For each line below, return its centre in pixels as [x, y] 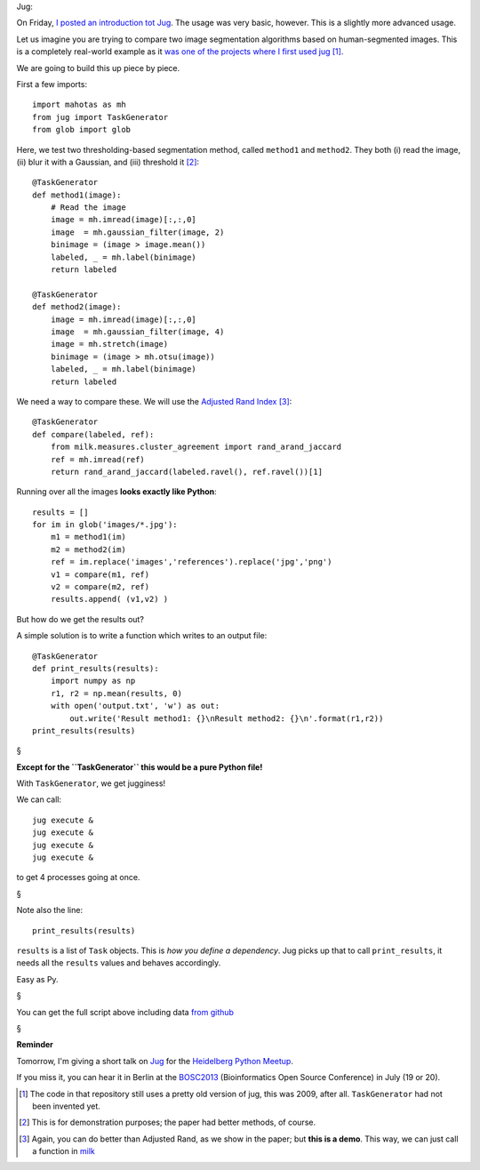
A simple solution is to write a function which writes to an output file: [142, 636]
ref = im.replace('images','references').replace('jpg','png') [191, 562]
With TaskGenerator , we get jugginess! [91, 783]
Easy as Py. [37, 979]
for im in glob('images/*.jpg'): [105, 525]
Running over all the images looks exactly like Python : [116, 492]
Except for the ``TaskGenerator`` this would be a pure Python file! [140, 767]
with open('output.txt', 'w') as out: [135, 706]
